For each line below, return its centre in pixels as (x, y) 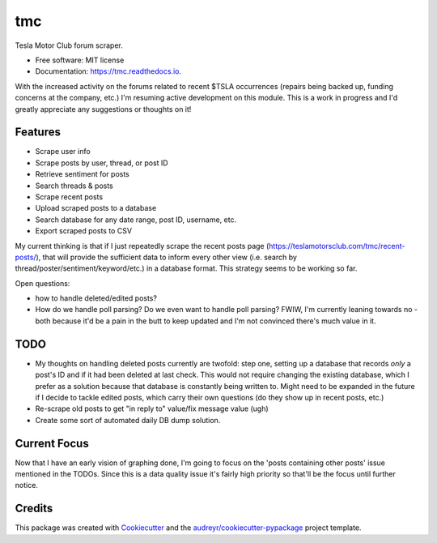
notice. (26, 485)
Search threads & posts (74, 186)
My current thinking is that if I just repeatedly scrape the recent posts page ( (142, 246)
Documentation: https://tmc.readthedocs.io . (108, 71)
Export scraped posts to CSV (84, 231)
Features (38, 133)
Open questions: (42, 283)
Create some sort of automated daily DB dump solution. (128, 420)
